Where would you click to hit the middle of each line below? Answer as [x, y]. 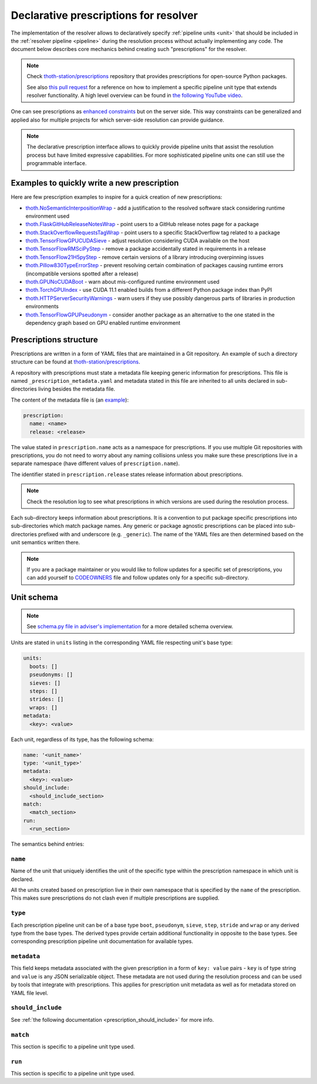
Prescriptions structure [54, 340]
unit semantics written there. [45, 543]
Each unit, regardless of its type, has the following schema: [82, 739]
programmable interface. [57, 163]
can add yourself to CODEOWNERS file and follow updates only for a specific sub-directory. [138, 578]
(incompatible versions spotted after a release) [82, 274]
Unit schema [34, 597]
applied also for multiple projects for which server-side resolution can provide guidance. [117, 120]
